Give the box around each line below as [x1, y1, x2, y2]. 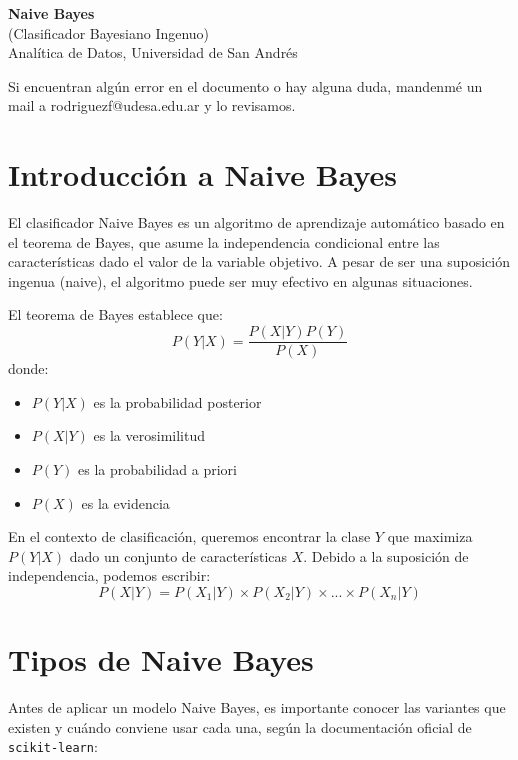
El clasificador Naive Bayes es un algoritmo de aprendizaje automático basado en [8, 212, 505, 233]
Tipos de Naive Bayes [8, 639, 314, 680]
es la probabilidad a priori [78, 458, 237, 479]
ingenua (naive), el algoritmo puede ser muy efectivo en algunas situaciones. [8, 270, 473, 291]
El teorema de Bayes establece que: [8, 304, 223, 325]
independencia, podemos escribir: [8, 565, 211, 586]
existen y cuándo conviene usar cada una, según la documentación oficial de [8, 716, 472, 737]
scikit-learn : [8, 736, 98, 757]
